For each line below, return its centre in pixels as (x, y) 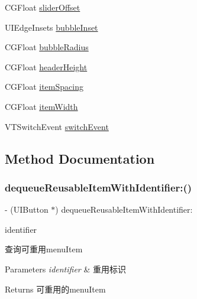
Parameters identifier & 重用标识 (65, 269)
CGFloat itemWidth (41, 106)
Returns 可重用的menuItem (55, 289)
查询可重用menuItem (44, 249)
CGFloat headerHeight (46, 66)
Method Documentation (80, 158)
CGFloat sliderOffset (43, 7)
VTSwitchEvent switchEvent (57, 126)
